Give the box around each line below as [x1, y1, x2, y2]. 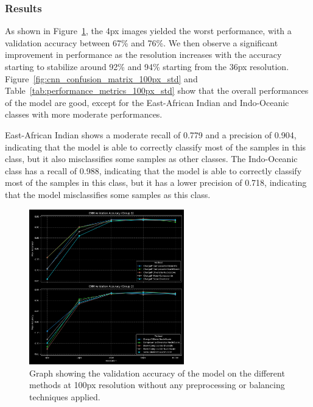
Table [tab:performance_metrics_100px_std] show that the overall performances [5, 84, 309, 97]
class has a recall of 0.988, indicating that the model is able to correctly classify [5, 164, 302, 177]
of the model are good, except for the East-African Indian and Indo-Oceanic [5, 96, 289, 108]
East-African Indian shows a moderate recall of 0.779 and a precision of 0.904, [5, 128, 297, 141]
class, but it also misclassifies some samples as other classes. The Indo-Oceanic [5, 152, 298, 165]
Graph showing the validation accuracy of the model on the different [29, 366, 285, 379]
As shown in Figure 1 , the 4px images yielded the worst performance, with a [5, 24, 292, 37]
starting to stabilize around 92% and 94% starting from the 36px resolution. [5, 60, 289, 73]
